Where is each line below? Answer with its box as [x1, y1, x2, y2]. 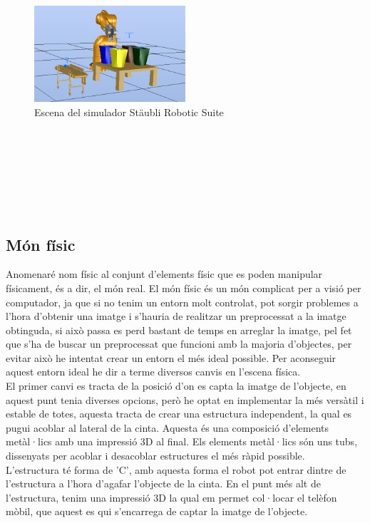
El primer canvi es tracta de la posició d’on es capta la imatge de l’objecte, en [6, 378, 346, 393]
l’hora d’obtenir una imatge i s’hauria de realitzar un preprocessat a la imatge [6, 309, 346, 323]
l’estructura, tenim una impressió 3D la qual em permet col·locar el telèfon [6, 490, 337, 504]
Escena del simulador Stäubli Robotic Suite [34, 104, 224, 119]
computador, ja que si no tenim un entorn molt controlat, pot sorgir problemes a [6, 294, 359, 309]
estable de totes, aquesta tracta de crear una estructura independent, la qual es [6, 406, 352, 421]
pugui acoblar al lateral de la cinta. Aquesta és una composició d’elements [6, 420, 329, 435]
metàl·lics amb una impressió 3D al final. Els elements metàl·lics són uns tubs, [6, 434, 358, 449]
